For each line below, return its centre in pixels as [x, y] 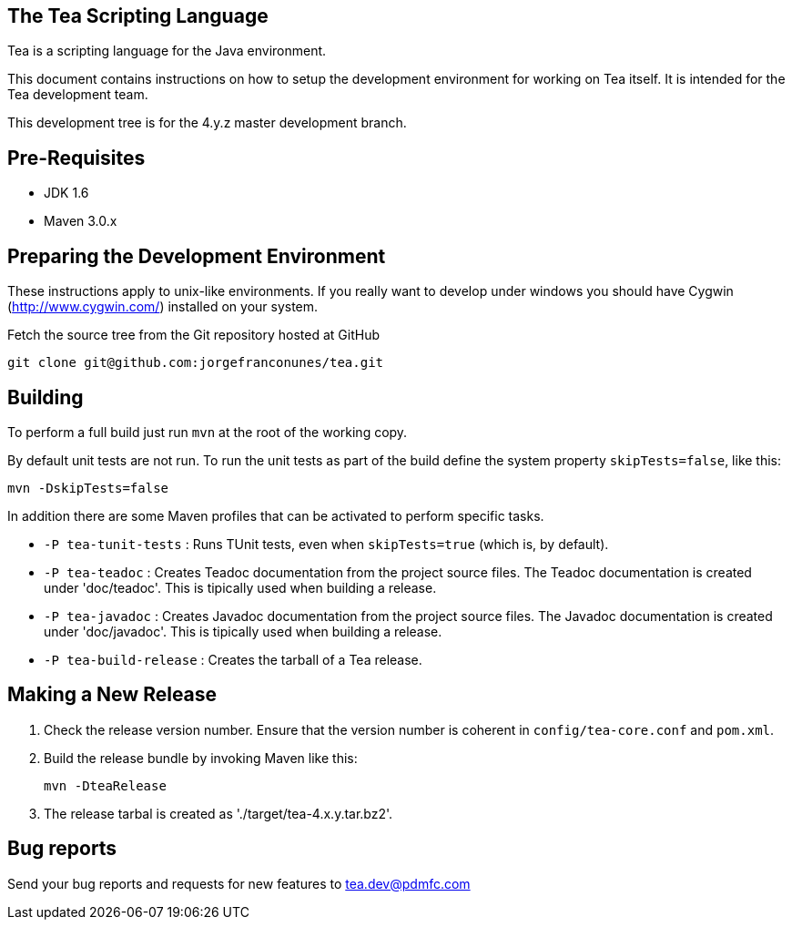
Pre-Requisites [76, 158]
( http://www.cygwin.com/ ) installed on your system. [163, 307]
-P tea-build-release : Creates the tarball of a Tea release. [233, 659]
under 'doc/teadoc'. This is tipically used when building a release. [240, 587]
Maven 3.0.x [81, 221]
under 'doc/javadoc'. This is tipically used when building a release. [243, 631]
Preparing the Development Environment [197, 256]
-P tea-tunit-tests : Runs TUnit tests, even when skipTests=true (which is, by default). [326, 544]
